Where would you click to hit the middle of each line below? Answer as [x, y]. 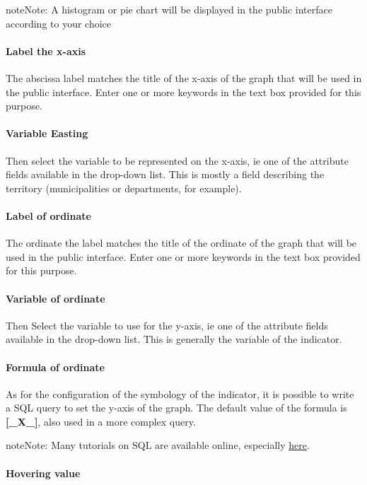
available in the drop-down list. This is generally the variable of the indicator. [174, 339]
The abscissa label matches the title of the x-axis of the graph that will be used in [184, 77]
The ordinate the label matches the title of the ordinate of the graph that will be [181, 243]
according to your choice [59, 23]
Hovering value [43, 473]
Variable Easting [47, 133]
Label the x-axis [46, 51]
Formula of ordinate [55, 367]
